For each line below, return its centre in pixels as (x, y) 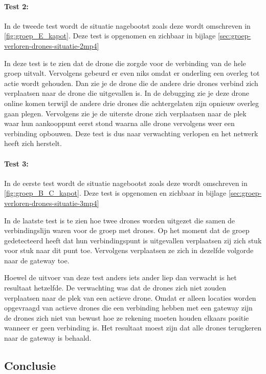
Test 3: (16, 163)
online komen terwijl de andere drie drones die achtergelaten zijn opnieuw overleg (132, 103)
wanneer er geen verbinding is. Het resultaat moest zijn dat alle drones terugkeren (133, 328)
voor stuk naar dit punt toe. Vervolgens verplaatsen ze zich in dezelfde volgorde (129, 250)
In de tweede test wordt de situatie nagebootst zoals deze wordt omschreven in (127, 25)
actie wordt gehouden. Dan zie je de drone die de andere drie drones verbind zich (131, 83)
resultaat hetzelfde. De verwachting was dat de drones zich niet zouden (115, 288)
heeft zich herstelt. (33, 143)
